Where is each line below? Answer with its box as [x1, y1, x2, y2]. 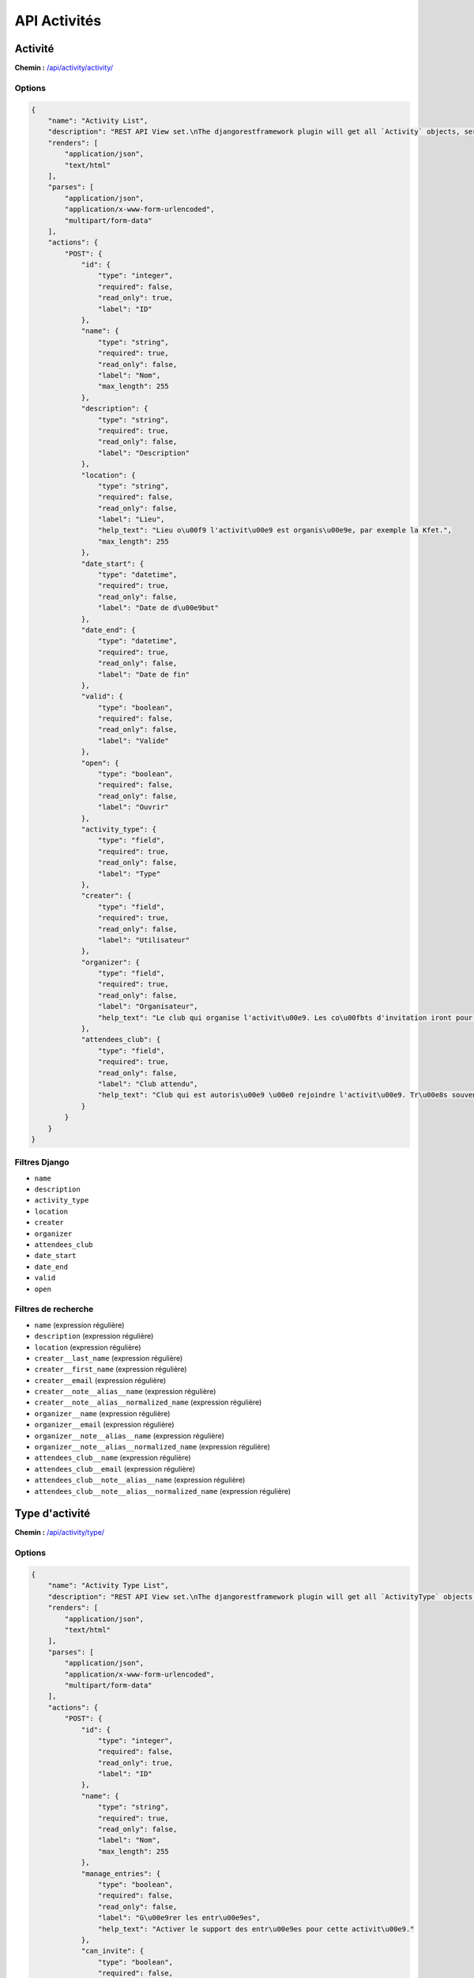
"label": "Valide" [97, 736, 169, 745]
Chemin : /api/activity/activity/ [14, 63, 114, 73]
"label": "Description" [97, 448, 190, 457]
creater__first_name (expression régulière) [34, 1365, 187, 1374]
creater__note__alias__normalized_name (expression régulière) [34, 1397, 262, 1408]
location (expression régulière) [34, 1342, 141, 1352]
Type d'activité [14, 1507, 91, 1521]
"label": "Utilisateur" [97, 935, 190, 945]
